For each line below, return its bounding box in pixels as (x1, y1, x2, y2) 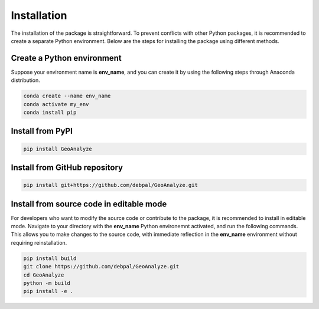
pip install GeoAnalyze (23, 145, 93, 152)
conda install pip (23, 109, 77, 116)
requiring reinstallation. (11, 239, 67, 246)
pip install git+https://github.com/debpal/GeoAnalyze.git (23, 182, 198, 189)
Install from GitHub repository (11, 163, 123, 172)
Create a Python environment (11, 53, 122, 63)
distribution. (11, 77, 41, 84)
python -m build (23, 280, 71, 287)
